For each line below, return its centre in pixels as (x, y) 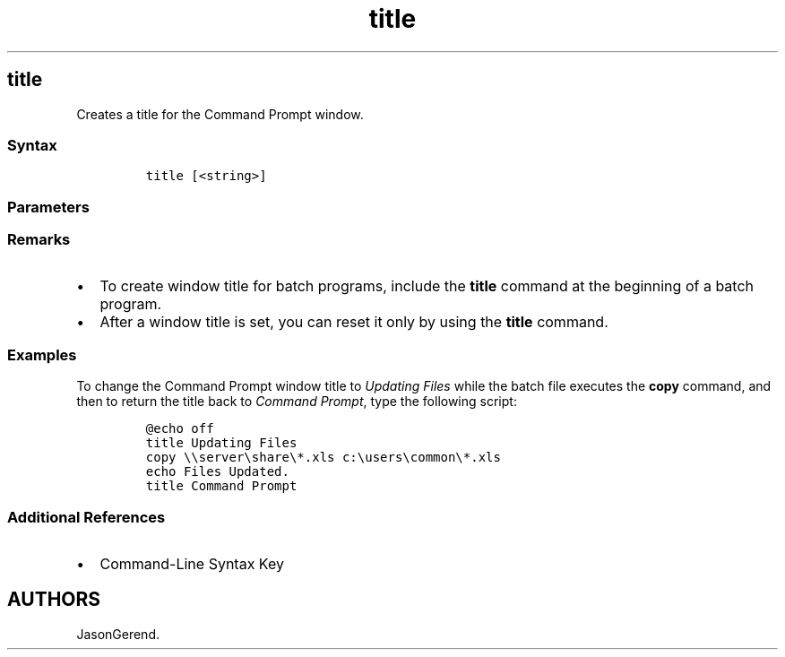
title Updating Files (221, 443)
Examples (42, 354)
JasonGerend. (118, 634)
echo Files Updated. (217, 472)
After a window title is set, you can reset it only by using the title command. (354, 322)
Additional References (86, 517)
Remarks (39, 240)
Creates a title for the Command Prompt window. (220, 114)
